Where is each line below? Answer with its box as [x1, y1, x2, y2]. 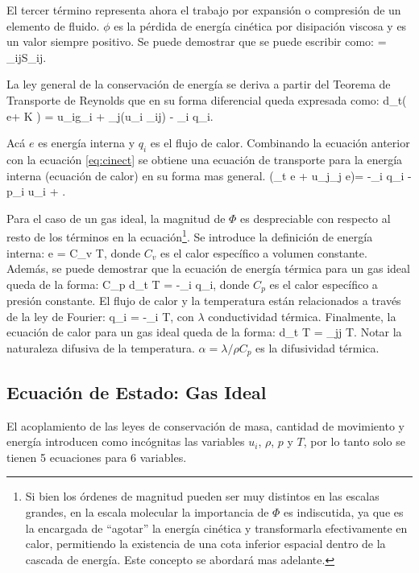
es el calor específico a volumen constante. [160, 244, 367, 261]
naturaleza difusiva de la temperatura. [6, 340, 195, 356]
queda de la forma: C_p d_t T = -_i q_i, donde [6, 275, 250, 292]
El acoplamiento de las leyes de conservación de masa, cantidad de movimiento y [6, 417, 404, 434]
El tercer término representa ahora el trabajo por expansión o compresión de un [6, 2, 401, 18]
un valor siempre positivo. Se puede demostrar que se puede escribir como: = [6, 33, 387, 50]
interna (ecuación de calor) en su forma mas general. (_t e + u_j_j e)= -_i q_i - [6, 167, 412, 183]
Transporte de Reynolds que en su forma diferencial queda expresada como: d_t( [6, 91, 407, 108]
